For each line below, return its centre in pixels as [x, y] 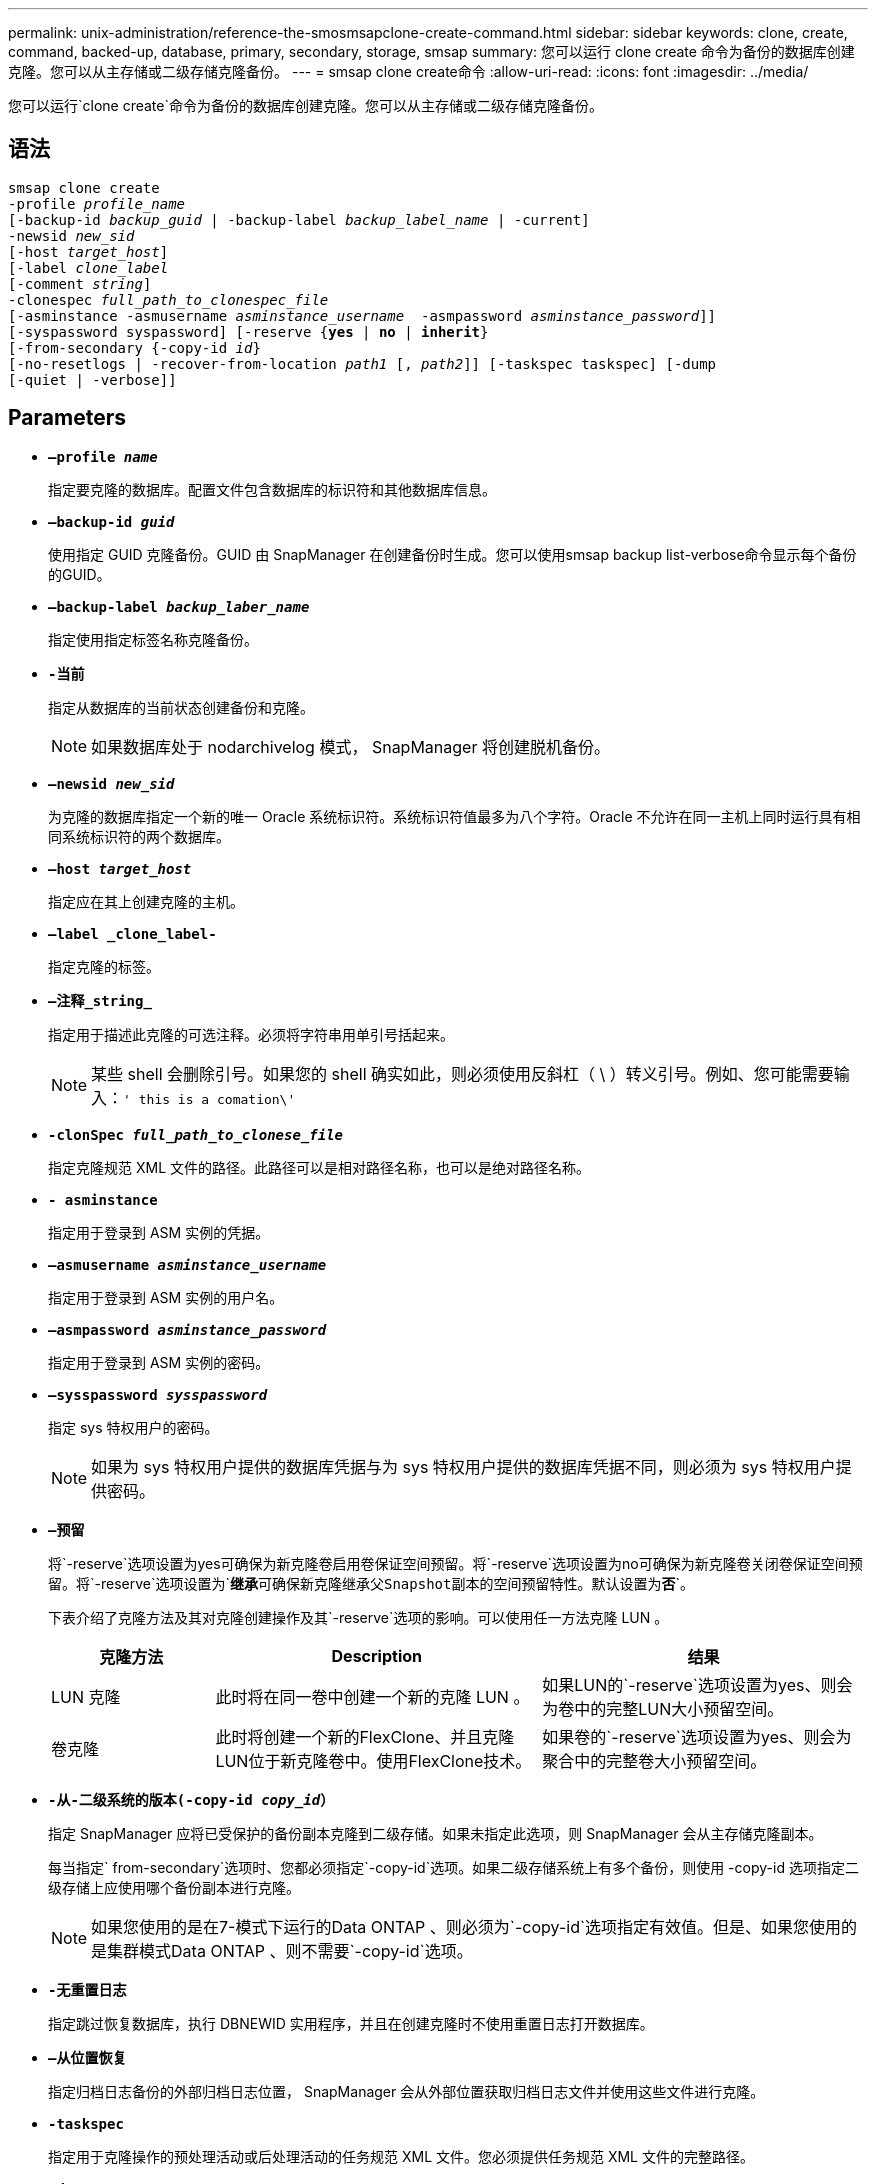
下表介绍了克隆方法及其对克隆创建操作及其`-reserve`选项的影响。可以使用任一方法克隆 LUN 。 [358, 1617]
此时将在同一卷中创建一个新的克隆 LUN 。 [372, 1696]
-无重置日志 [87, 1989]
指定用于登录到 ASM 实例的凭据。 [159, 1232]
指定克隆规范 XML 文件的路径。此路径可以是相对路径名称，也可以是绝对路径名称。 [319, 1167]
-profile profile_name [97, 203]
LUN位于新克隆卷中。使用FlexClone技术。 [373, 1760]
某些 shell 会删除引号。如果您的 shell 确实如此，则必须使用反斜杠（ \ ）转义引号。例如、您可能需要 [462, 1073]
